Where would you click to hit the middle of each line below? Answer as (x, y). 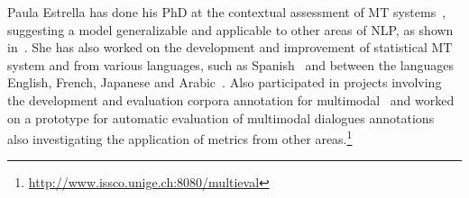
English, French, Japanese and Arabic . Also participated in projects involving (225, 82)
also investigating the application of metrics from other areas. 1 (180, 137)
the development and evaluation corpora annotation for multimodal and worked (231, 99)
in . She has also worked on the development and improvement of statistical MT (230, 47)
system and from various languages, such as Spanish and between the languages (230, 64)
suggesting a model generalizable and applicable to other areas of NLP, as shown (230, 29)
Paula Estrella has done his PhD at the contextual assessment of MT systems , (227, 12)
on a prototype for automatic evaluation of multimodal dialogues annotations (221, 117)
